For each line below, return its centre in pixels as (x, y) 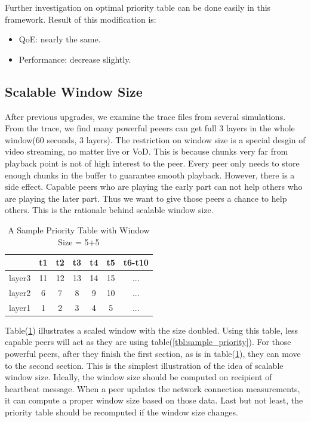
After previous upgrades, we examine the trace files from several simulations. (145, 116)
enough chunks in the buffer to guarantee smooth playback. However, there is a (150, 175)
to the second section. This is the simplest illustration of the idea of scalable (144, 365)
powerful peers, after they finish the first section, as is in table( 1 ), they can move (153, 353)
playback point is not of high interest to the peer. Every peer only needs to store (152, 163)
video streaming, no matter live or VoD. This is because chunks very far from (147, 151)
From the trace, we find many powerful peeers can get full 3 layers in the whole (150, 128)
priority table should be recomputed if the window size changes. (121, 412)
